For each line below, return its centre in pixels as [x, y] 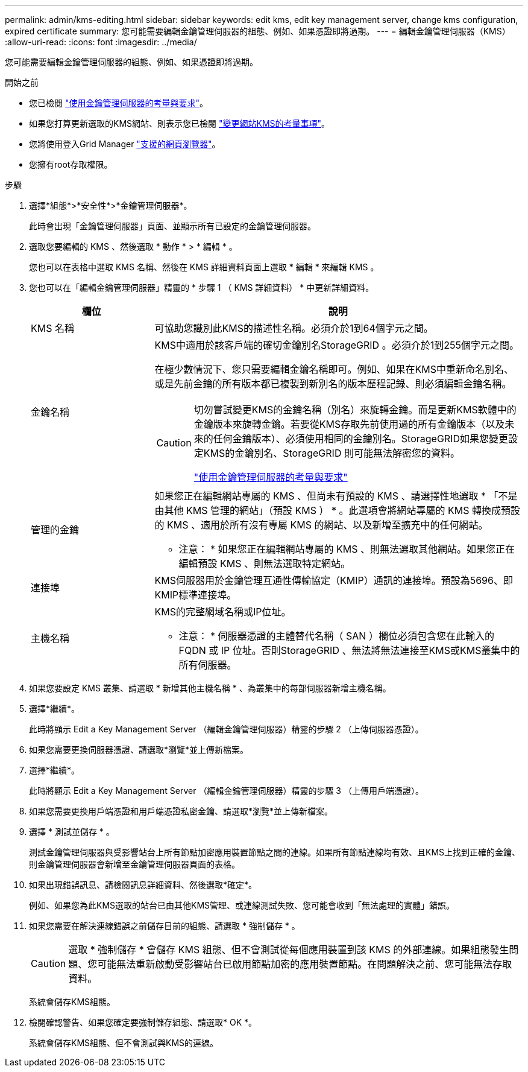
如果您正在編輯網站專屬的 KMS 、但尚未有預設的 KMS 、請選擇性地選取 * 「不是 [336, 496]
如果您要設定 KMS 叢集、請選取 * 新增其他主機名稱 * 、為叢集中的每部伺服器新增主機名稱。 [210, 688]
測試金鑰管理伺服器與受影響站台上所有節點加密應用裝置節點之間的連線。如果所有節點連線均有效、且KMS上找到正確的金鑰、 [275, 852]
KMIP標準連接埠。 [196, 595]
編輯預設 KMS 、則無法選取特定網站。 [264, 563]
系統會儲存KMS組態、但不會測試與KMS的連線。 [124, 1043]
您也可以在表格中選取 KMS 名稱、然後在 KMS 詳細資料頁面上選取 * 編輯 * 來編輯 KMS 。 [204, 267]
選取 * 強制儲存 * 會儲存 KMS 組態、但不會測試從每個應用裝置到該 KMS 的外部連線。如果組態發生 [289, 950]
